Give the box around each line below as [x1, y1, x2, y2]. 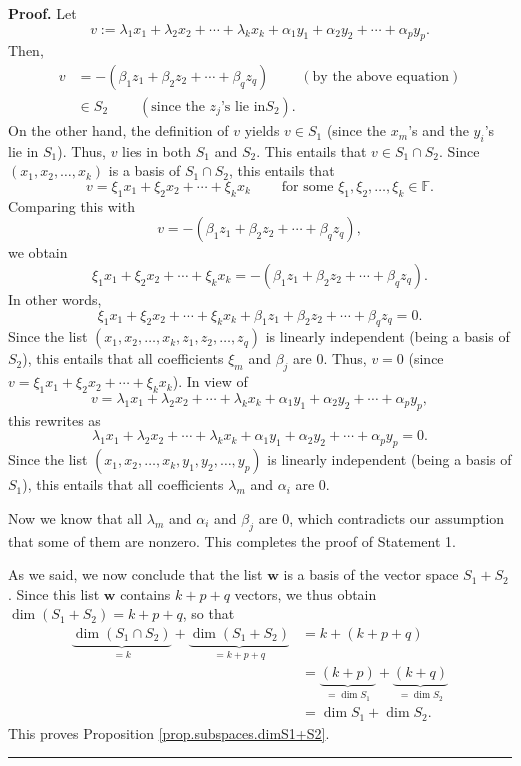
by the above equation [312, 70, 450, 84]
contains [120, 583, 171, 604]
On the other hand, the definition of [8, 120, 229, 141]
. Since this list [8, 583, 100, 604]
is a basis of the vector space [283, 564, 459, 585]
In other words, [8, 289, 102, 310]
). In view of [172, 371, 248, 392]
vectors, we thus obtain [234, 583, 377, 604]
